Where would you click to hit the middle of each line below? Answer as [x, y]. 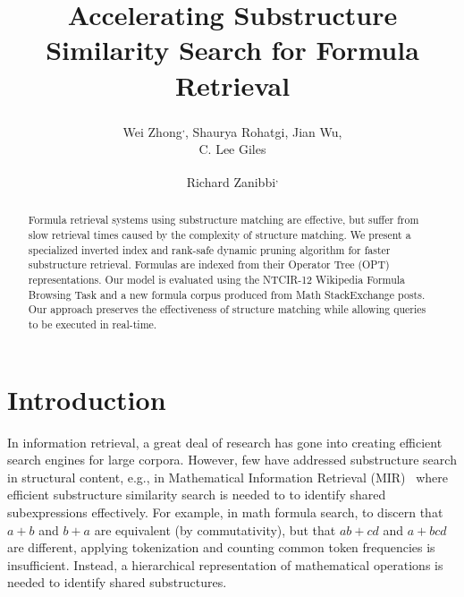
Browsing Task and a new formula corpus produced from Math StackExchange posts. [227, 294]
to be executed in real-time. [93, 324]
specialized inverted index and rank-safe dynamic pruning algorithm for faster [209, 249]
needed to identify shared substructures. [117, 582]
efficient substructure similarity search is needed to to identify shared [197, 495]
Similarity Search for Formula [232, 50]
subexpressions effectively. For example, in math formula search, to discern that [225, 512]
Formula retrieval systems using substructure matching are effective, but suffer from [224, 220]
